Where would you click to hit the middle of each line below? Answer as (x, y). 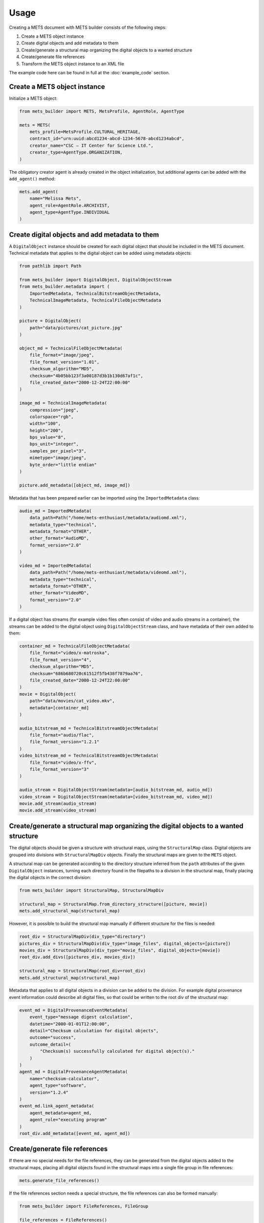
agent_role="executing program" (68, 1120)
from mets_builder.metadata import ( (65, 287)
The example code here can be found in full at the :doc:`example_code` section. (89, 72)
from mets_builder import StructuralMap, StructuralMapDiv (91, 891)
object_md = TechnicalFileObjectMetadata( (71, 348)
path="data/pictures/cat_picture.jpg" (76, 328)
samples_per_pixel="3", (58, 451)
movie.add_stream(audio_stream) (58, 803)
